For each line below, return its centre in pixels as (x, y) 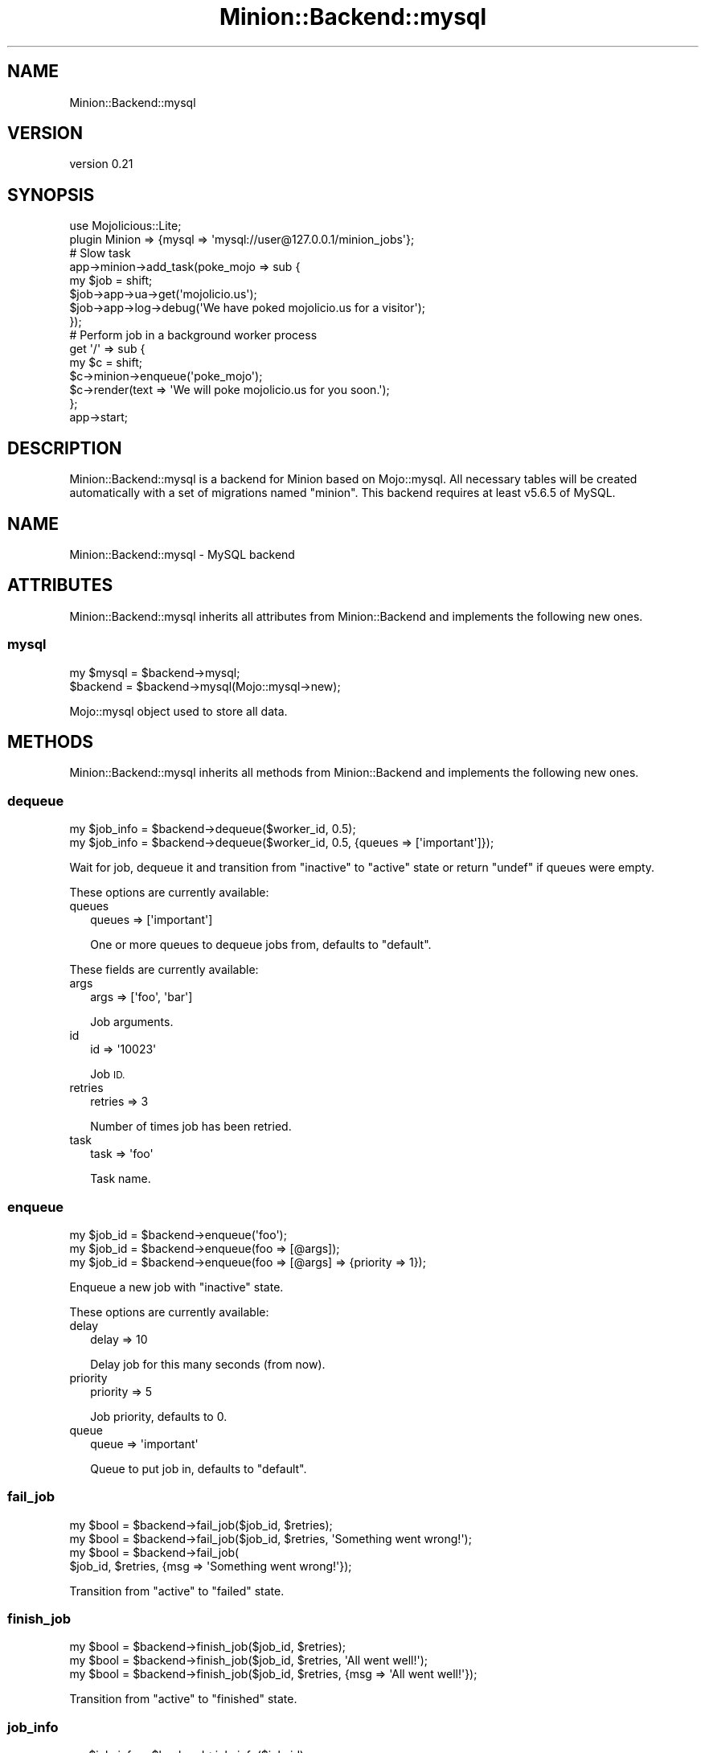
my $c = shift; (106, 363)
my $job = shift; (111, 281)
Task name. (121, 1179)
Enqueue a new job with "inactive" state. (176, 1287)
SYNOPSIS (51, 195)
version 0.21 (101, 164)
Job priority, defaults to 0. (159, 1416)
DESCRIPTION (65, 448)
